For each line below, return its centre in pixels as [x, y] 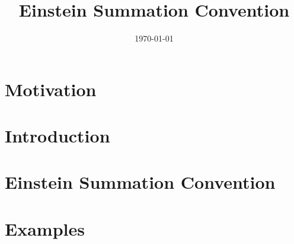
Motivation [51, 89]
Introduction [57, 136]
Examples [45, 228]
